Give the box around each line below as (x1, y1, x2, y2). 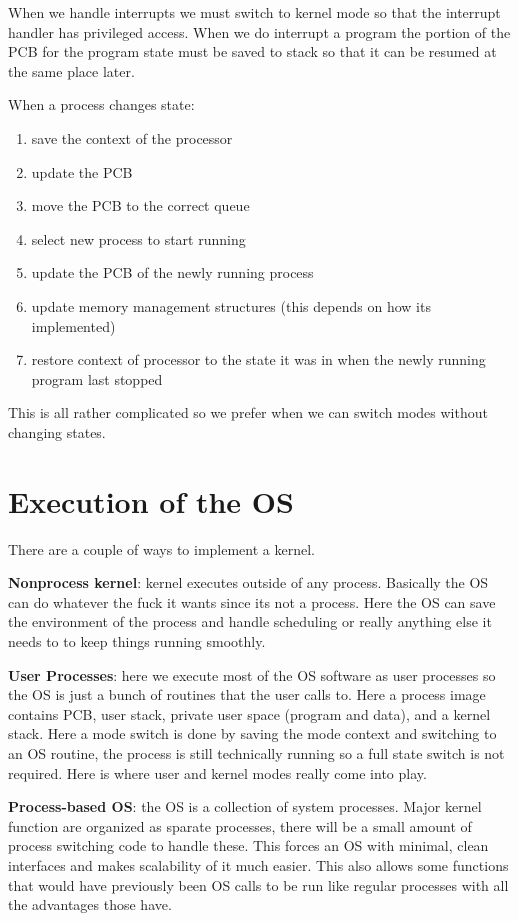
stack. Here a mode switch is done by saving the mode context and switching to (8, 723, 497, 744)
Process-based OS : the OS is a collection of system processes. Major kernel (8, 796, 482, 817)
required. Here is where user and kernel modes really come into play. (8, 762, 427, 783)
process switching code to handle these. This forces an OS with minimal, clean (8, 835, 489, 856)
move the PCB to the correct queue (31, 195, 250, 216)
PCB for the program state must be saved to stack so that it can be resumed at (8, 41, 497, 62)
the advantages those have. (8, 894, 172, 915)
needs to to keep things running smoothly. (8, 631, 266, 651)
